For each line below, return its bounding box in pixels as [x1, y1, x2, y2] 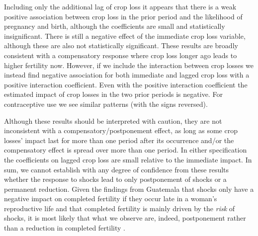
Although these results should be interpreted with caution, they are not [4, 115, 222, 126]
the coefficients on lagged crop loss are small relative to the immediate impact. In [4, 154, 252, 164]
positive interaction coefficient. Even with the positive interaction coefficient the [4, 79, 248, 89]
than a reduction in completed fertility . [4, 223, 125, 233]
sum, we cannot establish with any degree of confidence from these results [4, 164, 229, 174]
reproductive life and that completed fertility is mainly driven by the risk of [4, 203, 235, 213]
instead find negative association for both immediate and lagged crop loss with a [4, 70, 250, 80]
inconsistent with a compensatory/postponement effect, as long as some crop [4, 125, 238, 136]
